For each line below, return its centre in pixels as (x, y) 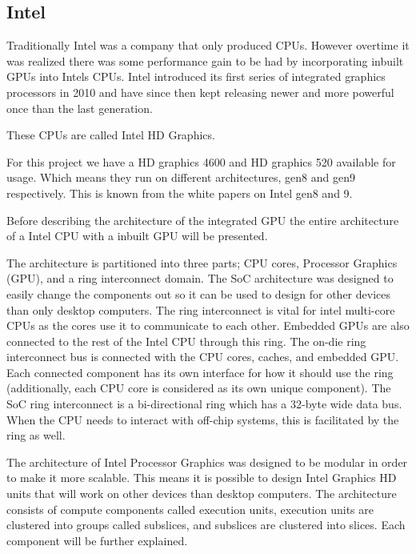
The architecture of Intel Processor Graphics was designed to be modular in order (207, 462)
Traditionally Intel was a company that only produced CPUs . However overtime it (208, 45)
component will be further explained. (97, 540)
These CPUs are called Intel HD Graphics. (111, 135)
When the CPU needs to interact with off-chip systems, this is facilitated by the (203, 419)
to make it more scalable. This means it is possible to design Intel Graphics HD (202, 478)
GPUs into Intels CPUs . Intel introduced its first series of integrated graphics (196, 76)
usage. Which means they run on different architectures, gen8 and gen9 (181, 177)
